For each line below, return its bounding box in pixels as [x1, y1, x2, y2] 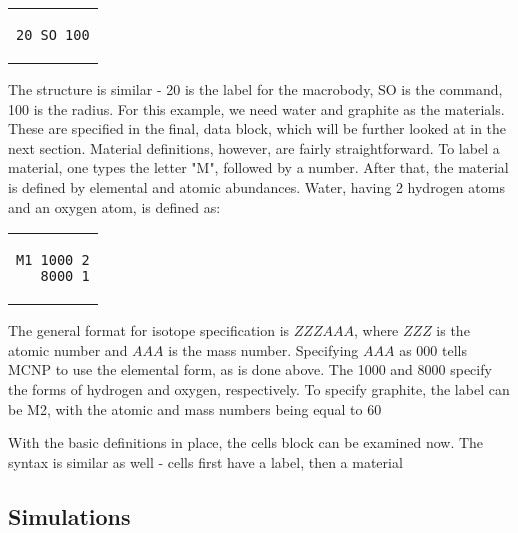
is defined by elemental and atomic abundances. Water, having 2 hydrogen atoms [8, 176, 505, 197]
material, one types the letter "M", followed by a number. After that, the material [8, 157, 509, 178]
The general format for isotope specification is [8, 320, 290, 341]
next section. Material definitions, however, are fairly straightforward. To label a [8, 137, 500, 158]
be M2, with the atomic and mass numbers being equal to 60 [8, 398, 382, 419]
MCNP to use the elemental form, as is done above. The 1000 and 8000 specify [8, 359, 492, 380]
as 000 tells [399, 339, 467, 360]
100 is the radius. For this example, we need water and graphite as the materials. [8, 98, 505, 119]
